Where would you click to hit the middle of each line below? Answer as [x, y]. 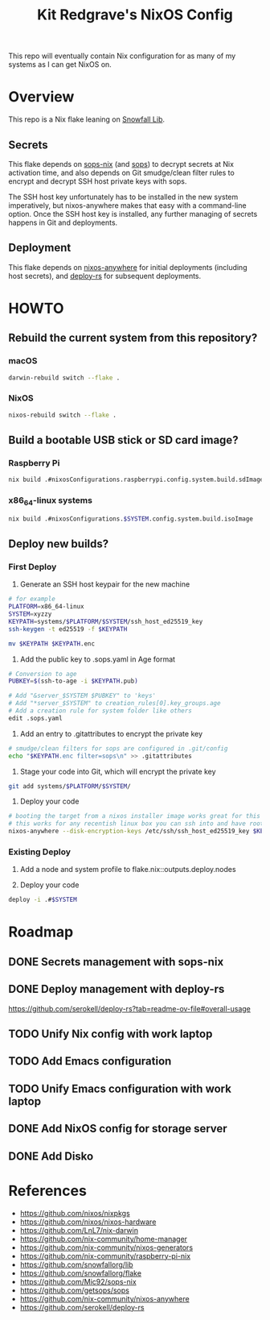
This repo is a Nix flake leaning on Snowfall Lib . [87, 119]
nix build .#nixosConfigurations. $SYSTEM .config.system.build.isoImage [131, 519]
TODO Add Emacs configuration [90, 1061]
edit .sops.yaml [35, 718]
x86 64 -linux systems [50, 501]
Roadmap [41, 932]
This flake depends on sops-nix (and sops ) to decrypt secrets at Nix [121, 164]
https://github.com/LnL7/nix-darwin [79, 1230]
